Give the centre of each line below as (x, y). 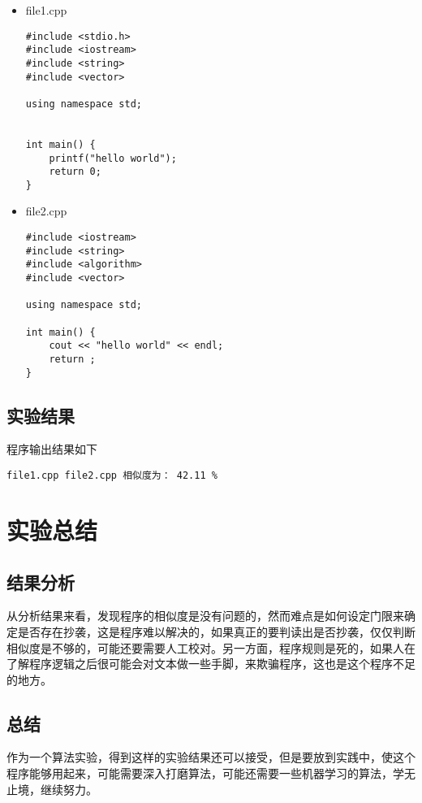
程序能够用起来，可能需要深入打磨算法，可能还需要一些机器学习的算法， (200, 773)
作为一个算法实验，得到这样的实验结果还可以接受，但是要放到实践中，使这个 (211, 757)
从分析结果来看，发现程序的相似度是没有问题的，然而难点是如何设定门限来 (205, 616)
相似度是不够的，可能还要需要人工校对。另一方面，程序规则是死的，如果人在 (211, 647)
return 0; (75, 172)
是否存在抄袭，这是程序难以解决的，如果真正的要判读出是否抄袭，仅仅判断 (216, 631)
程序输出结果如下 (52, 449)
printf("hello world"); (113, 158)
